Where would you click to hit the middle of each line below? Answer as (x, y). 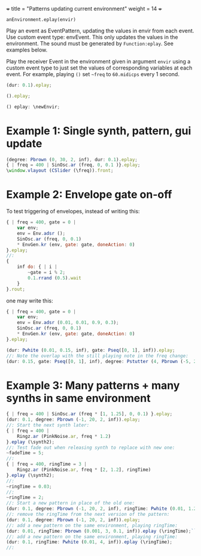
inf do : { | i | (37, 267)
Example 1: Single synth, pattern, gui (99, 131)
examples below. (27, 50)
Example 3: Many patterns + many (93, 385)
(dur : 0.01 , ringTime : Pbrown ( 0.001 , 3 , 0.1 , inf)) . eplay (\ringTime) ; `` (101, 531)
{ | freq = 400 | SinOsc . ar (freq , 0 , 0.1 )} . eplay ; (73, 165)
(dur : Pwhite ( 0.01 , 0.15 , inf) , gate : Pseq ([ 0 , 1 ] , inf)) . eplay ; (91, 350)
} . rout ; (16, 289)
